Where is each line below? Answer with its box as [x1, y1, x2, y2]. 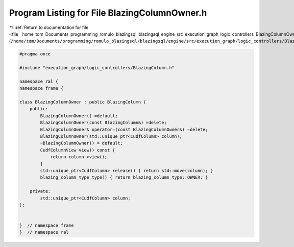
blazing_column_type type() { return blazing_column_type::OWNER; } [40, 174, 208, 180]
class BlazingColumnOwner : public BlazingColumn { [19, 99, 147, 105]
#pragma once [19, 51, 51, 57]
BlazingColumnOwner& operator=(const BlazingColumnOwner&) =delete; [40, 126, 208, 132]
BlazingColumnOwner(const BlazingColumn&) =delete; [40, 120, 167, 125]
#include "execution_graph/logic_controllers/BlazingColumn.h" [19, 65, 175, 71]
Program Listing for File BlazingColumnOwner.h [9, 7, 207, 18]
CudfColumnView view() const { [40, 147, 115, 153]
